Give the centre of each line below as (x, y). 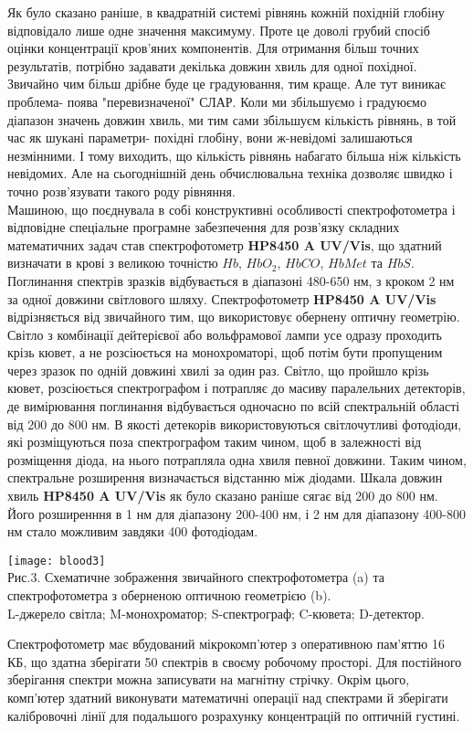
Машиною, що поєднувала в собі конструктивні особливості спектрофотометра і (231, 209)
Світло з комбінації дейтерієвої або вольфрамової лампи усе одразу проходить (225, 334)
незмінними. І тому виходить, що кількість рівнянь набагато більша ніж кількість (234, 155)
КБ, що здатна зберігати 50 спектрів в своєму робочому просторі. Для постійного (235, 661)
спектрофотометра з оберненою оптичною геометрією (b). (169, 595)
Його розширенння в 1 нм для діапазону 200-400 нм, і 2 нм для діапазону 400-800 (236, 513)
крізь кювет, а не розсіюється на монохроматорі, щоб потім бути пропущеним (225, 352)
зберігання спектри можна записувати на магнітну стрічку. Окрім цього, (209, 679)
